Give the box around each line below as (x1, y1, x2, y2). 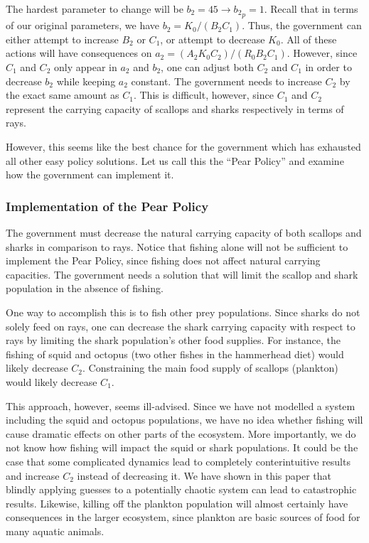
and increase (6, 468, 60, 483)
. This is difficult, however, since (133, 87, 274, 102)
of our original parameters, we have (6, 18, 160, 33)
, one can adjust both (161, 60, 254, 75)
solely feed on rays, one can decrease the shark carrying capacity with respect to (6, 318, 355, 333)
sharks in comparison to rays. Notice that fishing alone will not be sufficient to (6, 239, 348, 254)
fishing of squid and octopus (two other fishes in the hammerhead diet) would (6, 346, 344, 361)
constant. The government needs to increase (131, 73, 322, 88)
